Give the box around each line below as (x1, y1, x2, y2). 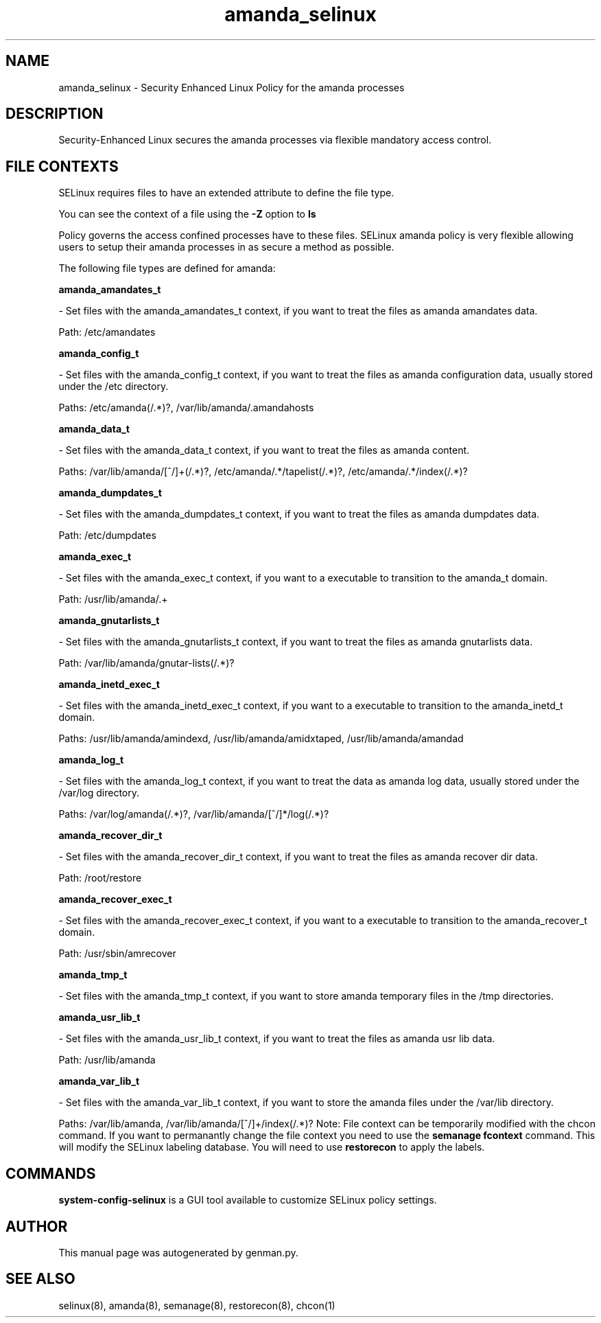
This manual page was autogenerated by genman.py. (58, 1246, 298, 1258)
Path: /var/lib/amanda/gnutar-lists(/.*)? (58, 657, 235, 669)
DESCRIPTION (5, 105, 104, 123)
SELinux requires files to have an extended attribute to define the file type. (58, 187, 394, 199)
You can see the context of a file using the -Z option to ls (58, 208, 316, 220)
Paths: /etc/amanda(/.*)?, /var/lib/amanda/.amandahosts (58, 402, 314, 414)
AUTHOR (5, 1217, 68, 1235)
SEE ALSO (5, 1270, 75, 1288)
